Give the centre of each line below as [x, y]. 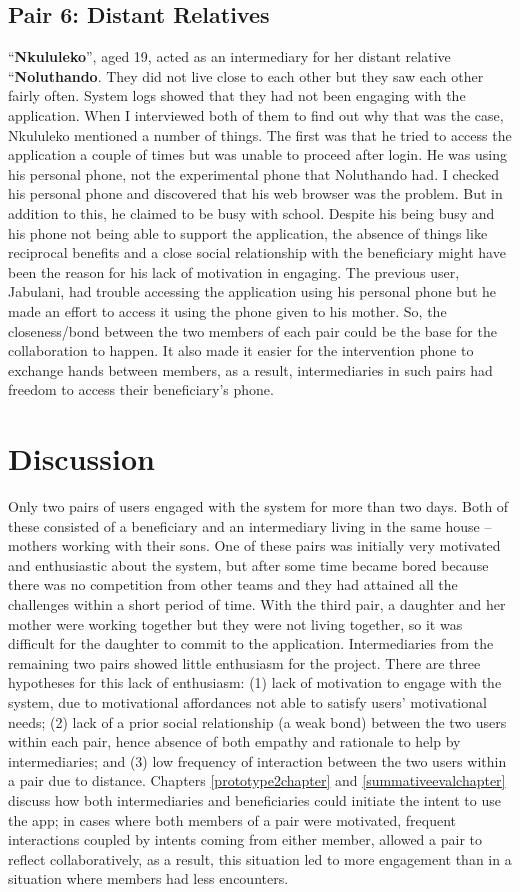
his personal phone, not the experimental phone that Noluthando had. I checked [254, 173]
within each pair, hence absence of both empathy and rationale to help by [234, 741]
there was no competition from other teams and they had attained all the [233, 584]
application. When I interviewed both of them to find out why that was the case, [256, 114]
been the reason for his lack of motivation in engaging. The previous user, [234, 271]
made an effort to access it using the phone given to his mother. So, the [227, 310]
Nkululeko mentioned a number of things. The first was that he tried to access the [260, 134]
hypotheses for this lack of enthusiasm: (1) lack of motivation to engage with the [255, 682]
